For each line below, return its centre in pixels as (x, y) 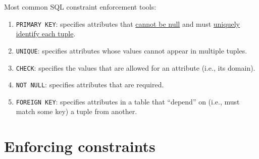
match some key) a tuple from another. (76, 111)
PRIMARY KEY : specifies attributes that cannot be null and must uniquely (128, 23)
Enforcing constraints (80, 146)
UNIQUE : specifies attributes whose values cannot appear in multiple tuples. (132, 50)
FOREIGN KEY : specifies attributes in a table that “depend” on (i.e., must (128, 101)
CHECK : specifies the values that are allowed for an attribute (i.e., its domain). (136, 67)
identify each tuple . (46, 34)
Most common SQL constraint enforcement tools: (80, 7)
